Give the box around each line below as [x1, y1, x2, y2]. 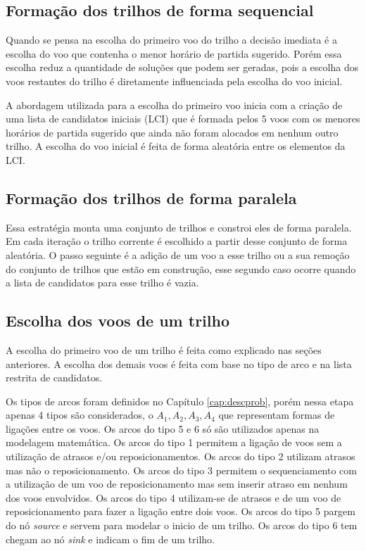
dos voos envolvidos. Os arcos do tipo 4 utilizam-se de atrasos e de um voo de [6, 490, 341, 505]
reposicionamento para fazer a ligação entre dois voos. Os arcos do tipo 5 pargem [6, 504, 355, 519]
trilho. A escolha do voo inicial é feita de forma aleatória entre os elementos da [6, 139, 346, 153]
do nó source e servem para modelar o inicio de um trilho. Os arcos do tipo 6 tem [6, 518, 358, 533]
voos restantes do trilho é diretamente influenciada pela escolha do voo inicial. [6, 73, 343, 88]
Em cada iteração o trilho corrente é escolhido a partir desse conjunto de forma [6, 234, 348, 248]
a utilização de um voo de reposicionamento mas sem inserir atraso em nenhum [6, 476, 348, 491]
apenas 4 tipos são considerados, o [6, 407, 153, 422]
